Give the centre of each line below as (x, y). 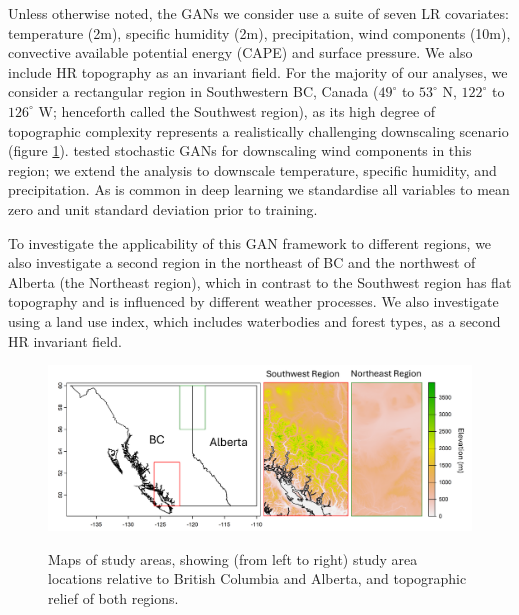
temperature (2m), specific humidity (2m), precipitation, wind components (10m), (259, 32)
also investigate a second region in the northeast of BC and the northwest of (242, 262)
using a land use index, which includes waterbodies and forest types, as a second (254, 320)
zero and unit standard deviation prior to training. (163, 208)
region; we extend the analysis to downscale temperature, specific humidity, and (252, 169)
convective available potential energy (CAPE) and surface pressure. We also (240, 52)
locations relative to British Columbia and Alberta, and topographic (257, 578)
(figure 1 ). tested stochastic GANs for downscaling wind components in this (240, 150)
